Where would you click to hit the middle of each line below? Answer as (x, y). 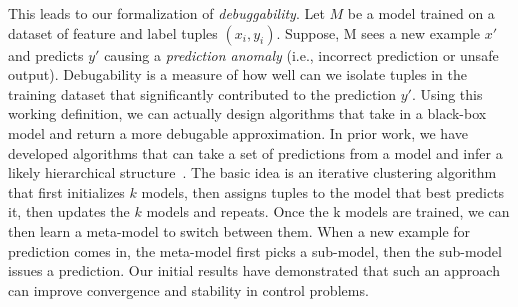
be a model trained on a (421, 13)
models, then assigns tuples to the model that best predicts (323, 191)
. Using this (447, 93)
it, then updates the (69, 211)
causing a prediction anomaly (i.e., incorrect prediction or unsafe (301, 54)
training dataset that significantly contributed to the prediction (202, 93)
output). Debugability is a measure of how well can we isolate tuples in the (238, 74)
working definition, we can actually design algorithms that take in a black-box (247, 113)
